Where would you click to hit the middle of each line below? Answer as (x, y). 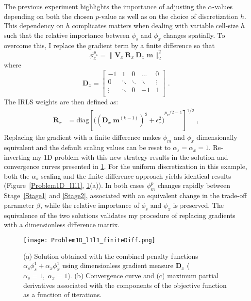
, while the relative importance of (90, 205)
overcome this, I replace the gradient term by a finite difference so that (109, 45)
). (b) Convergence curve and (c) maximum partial (143, 275)
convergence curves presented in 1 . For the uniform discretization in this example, (125, 166)
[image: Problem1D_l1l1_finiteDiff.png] (90, 240)
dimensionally (217, 137)
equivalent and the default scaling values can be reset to (87, 147)
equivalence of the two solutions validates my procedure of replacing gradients (120, 215)
